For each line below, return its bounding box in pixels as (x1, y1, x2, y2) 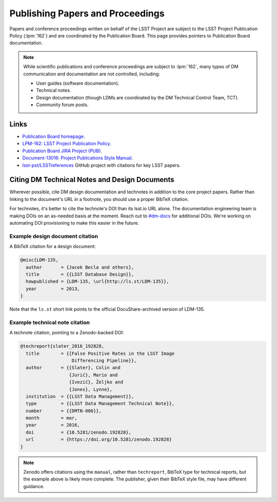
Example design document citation (9, 232, 98, 239)
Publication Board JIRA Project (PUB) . (22, 148, 102, 154)
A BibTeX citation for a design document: (9, 244, 96, 250)
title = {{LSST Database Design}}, (26, 271, 134, 277)
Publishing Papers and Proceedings (9, 8, 165, 19)
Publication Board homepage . (22, 133, 85, 139)
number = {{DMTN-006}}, (26, 408, 102, 414)
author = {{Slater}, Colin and (26, 365, 121, 371)
